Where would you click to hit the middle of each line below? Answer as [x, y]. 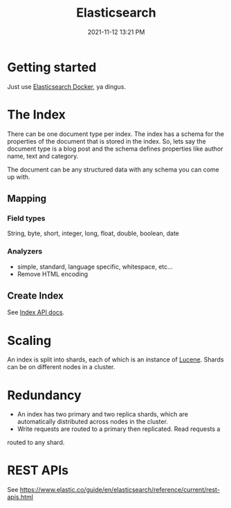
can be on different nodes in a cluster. [61, 367]
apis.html [20, 497]
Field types [26, 218]
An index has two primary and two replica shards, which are [103, 414]
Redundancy [44, 395]
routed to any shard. [36, 443]
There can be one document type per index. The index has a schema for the [116, 134]
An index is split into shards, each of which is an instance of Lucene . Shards [115, 359]
